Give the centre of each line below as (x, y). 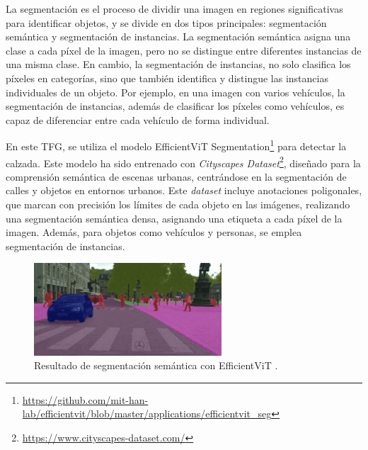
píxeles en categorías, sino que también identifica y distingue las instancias (167, 78)
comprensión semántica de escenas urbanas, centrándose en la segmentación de (176, 176)
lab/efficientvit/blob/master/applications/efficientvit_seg (147, 414)
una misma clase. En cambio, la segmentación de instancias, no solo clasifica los (178, 64)
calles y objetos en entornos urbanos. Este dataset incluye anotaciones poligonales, (184, 190)
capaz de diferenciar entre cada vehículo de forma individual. (138, 119)
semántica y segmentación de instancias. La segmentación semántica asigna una (178, 36)
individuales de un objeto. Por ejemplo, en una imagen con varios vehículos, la (176, 92)
